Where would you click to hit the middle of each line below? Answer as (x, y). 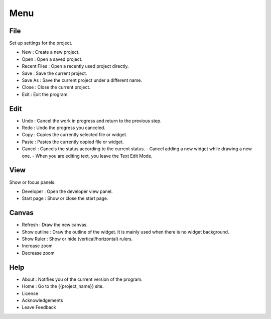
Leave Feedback (39, 307)
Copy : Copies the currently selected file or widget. (75, 135)
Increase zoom (37, 246)
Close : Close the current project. (56, 87)
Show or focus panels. (32, 182)
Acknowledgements (42, 300)
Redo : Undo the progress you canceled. (63, 128)
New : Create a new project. (51, 52)
